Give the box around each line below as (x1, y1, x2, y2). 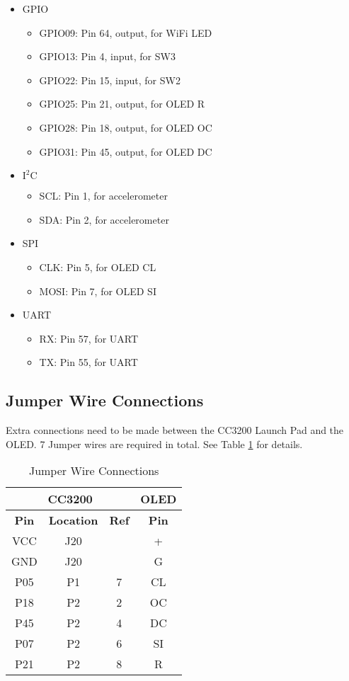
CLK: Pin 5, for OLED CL (39, 259, 156, 274)
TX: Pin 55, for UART (39, 355, 138, 370)
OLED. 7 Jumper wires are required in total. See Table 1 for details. (6, 436, 303, 451)
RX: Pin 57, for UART (39, 331, 139, 345)
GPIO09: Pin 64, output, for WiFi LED (39, 25, 212, 40)
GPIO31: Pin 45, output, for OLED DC (39, 144, 212, 159)
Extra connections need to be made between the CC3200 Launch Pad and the (6, 423, 344, 437)
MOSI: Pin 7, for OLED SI (39, 283, 156, 298)
